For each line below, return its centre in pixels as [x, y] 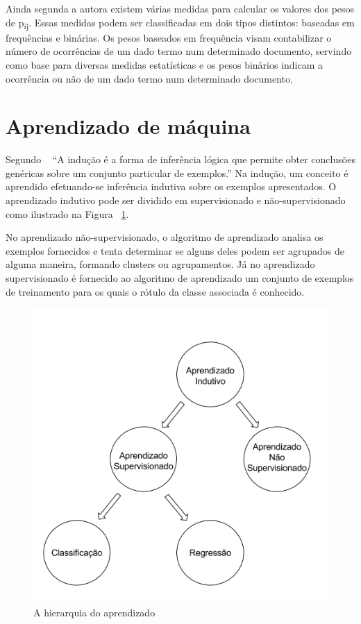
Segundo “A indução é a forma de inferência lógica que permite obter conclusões [180, 159]
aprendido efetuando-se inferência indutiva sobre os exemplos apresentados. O [171, 186]
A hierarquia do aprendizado [94, 612]
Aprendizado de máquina [128, 126]
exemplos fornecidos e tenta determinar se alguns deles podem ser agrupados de [175, 250]
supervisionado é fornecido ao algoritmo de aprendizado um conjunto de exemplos [180, 277]
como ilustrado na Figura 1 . [67, 213]
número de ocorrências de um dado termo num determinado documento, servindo [179, 51]
